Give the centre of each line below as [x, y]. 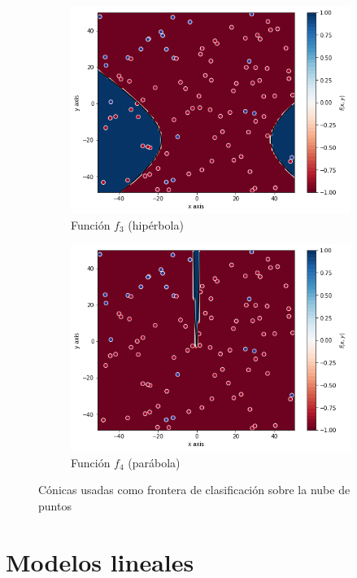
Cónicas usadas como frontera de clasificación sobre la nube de [194, 490]
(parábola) [154, 462]
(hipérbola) [156, 224]
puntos [55, 505]
